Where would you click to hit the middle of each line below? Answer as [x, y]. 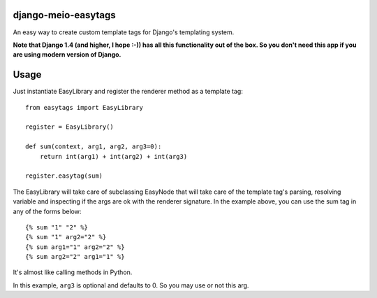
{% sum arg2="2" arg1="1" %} [75, 257]
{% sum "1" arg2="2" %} [66, 237]
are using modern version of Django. [67, 55]
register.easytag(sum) [64, 176]
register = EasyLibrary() [70, 127]
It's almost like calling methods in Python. [73, 272]
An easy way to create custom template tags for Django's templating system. [124, 32]
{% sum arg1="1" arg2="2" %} [75, 247]
